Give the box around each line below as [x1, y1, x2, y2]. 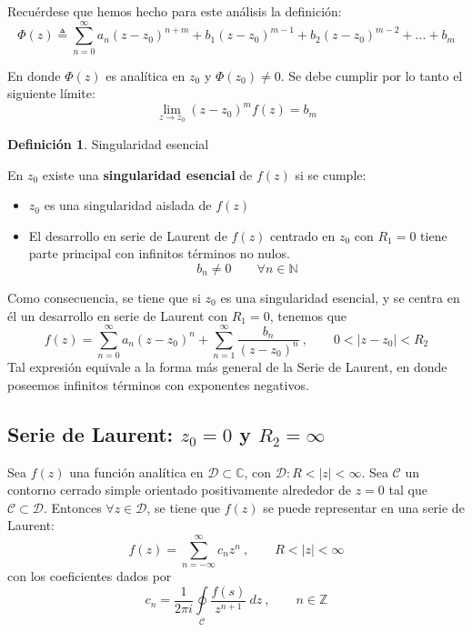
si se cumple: [295, 165, 367, 184]
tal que [388, 480, 427, 499]
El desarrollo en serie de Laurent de [28, 226, 227, 245]
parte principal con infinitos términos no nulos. [28, 244, 290, 263]
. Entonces [44, 497, 102, 517]
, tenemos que [269, 306, 347, 325]
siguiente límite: [7, 84, 95, 103]
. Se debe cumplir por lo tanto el [280, 65, 463, 85]
